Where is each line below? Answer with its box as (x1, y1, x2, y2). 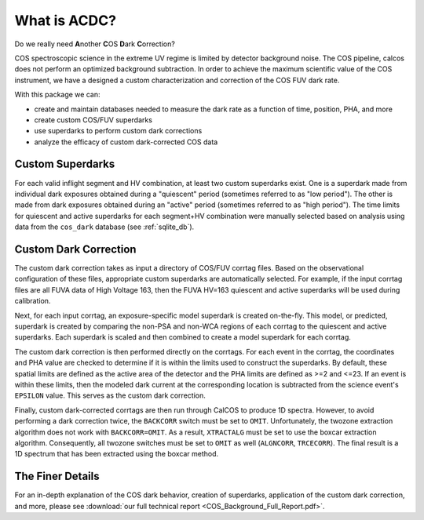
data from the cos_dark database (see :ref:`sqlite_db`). (14, 222, 195, 231)
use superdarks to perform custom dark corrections (34, 126, 203, 136)
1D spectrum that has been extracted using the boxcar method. (14, 449, 219, 459)
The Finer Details (14, 470, 100, 483)
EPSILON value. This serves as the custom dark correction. (14, 391, 206, 400)
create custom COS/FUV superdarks (34, 115, 153, 125)
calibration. (14, 296, 51, 306)
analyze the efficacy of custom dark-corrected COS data (34, 137, 218, 147)
